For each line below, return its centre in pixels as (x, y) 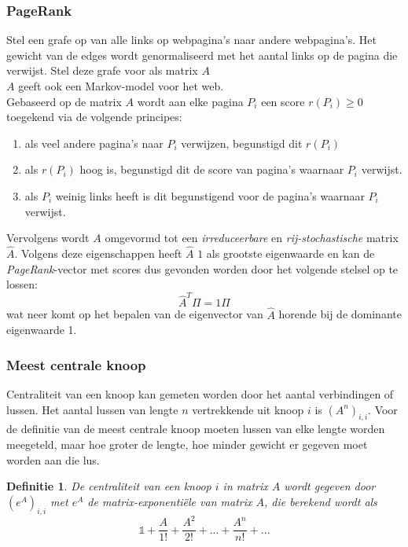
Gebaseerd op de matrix (64, 101)
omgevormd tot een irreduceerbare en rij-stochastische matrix (252, 238)
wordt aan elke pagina (190, 101)
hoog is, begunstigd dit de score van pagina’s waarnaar (212, 169)
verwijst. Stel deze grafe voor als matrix (102, 70)
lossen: (22, 284)
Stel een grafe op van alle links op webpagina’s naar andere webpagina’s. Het (191, 40)
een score (283, 101)
